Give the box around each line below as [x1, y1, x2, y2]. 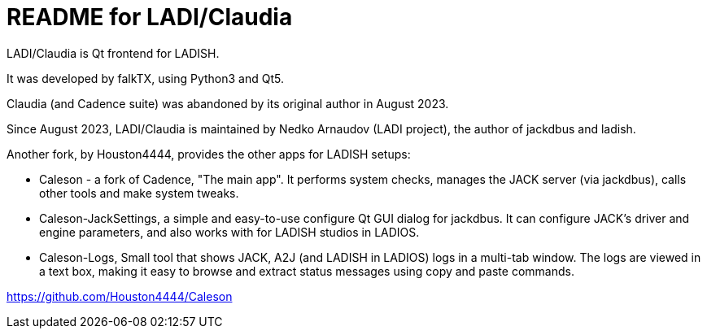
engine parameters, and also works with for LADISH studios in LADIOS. [39, 224, 420, 239]
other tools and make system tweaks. [39, 185, 239, 200]
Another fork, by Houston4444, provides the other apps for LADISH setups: [7, 146, 411, 161]
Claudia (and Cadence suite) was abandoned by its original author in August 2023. [7, 96, 449, 111]
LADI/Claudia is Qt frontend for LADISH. [7, 46, 220, 60]
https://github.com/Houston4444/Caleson [7, 289, 233, 303]
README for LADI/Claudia [7, 3, 293, 31]
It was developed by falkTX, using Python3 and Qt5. [7, 71, 285, 85]
